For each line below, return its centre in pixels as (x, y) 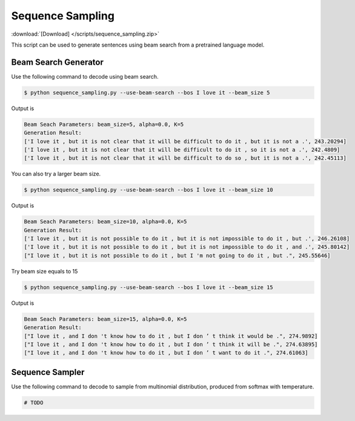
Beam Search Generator (58, 62)
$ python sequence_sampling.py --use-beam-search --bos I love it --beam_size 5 (147, 93)
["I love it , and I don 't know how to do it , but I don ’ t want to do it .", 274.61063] (166, 353)
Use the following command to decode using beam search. (85, 76)
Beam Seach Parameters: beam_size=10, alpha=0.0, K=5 (105, 222)
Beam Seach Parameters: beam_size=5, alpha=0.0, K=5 (104, 124)
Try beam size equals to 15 (45, 271)
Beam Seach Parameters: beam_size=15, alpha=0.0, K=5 (105, 319)
